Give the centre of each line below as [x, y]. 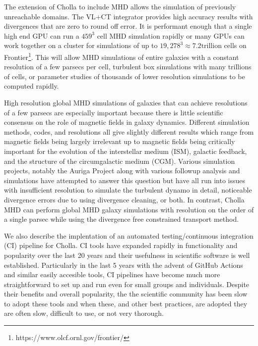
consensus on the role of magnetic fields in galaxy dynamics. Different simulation [127, 122]
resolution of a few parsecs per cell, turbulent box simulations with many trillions [128, 67]
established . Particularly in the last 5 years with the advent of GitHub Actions [124, 265]
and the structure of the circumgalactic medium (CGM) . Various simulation [120, 161]
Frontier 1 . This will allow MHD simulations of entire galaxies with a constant [122, 56]
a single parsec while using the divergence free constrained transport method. [122, 219]
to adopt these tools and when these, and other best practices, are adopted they [126, 303]
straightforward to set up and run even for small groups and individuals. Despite [127, 284]
